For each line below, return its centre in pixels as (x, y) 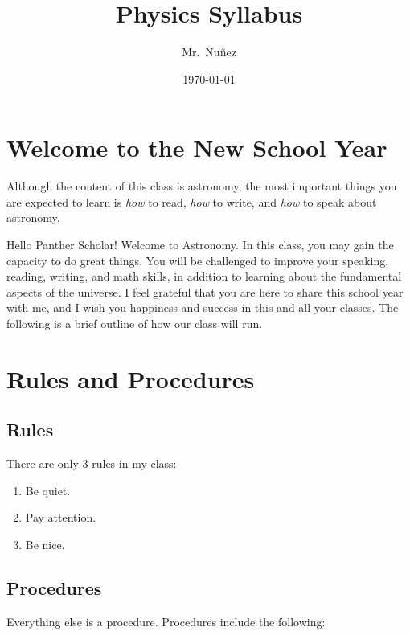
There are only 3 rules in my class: (92, 463)
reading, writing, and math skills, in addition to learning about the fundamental (204, 276)
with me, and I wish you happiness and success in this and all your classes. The (203, 307)
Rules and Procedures (131, 378)
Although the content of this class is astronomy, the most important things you (202, 186)
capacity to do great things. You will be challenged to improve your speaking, (198, 260)
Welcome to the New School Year (197, 147)
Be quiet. (48, 490)
